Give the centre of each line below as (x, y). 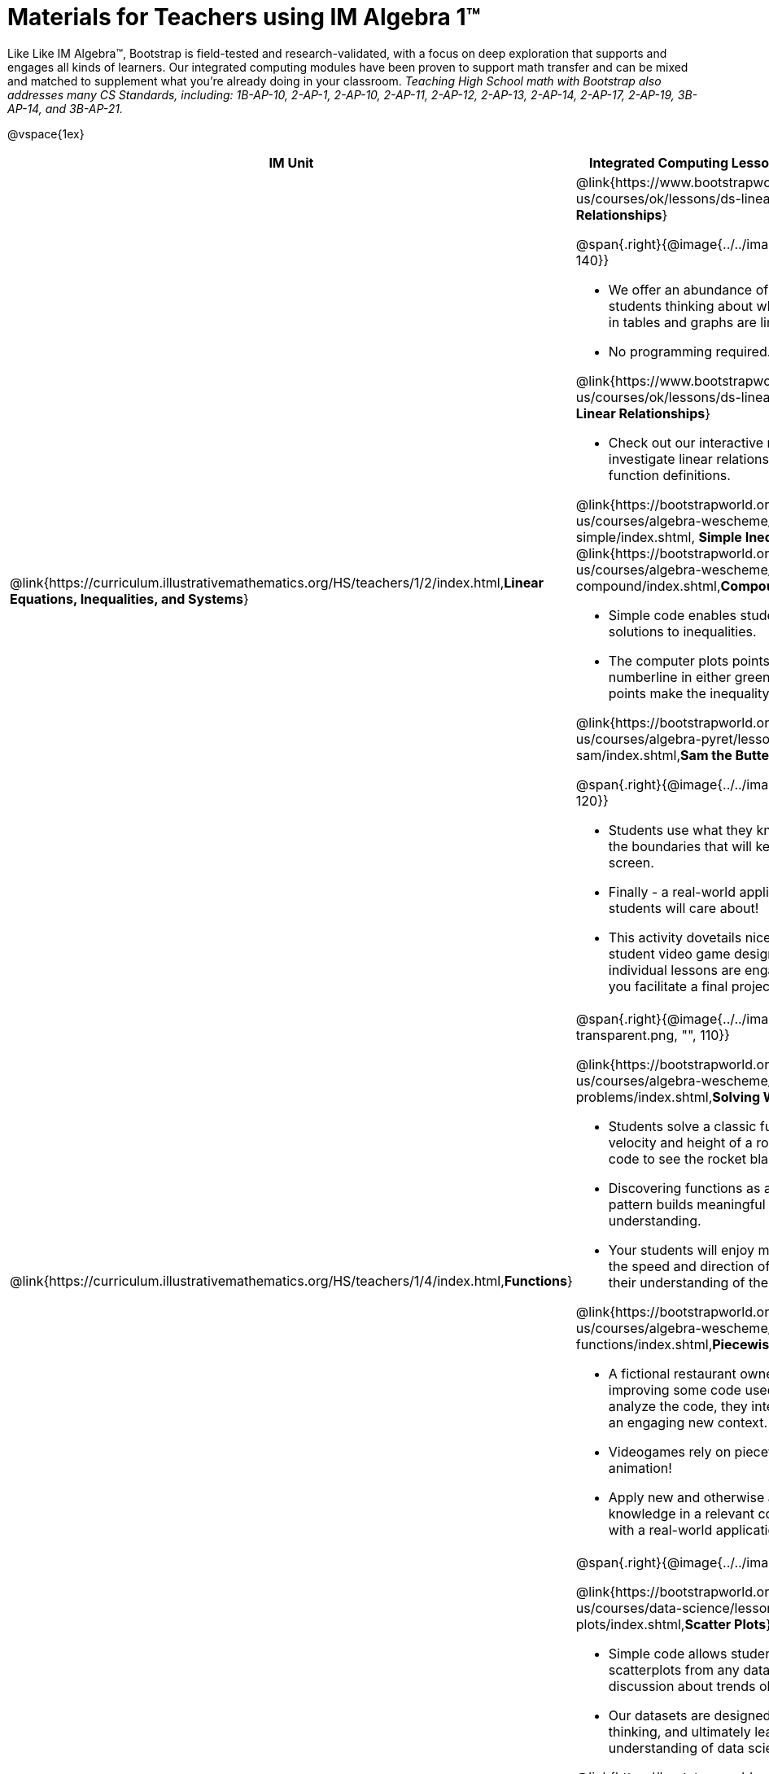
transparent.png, (627, 1035)
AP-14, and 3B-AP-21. (66, 108)
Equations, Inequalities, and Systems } (129, 599)
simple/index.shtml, (635, 537)
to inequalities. (712, 631)
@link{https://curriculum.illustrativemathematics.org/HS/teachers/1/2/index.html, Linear (277, 582)
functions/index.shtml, (644, 1344)
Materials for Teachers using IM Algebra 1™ (244, 17)
